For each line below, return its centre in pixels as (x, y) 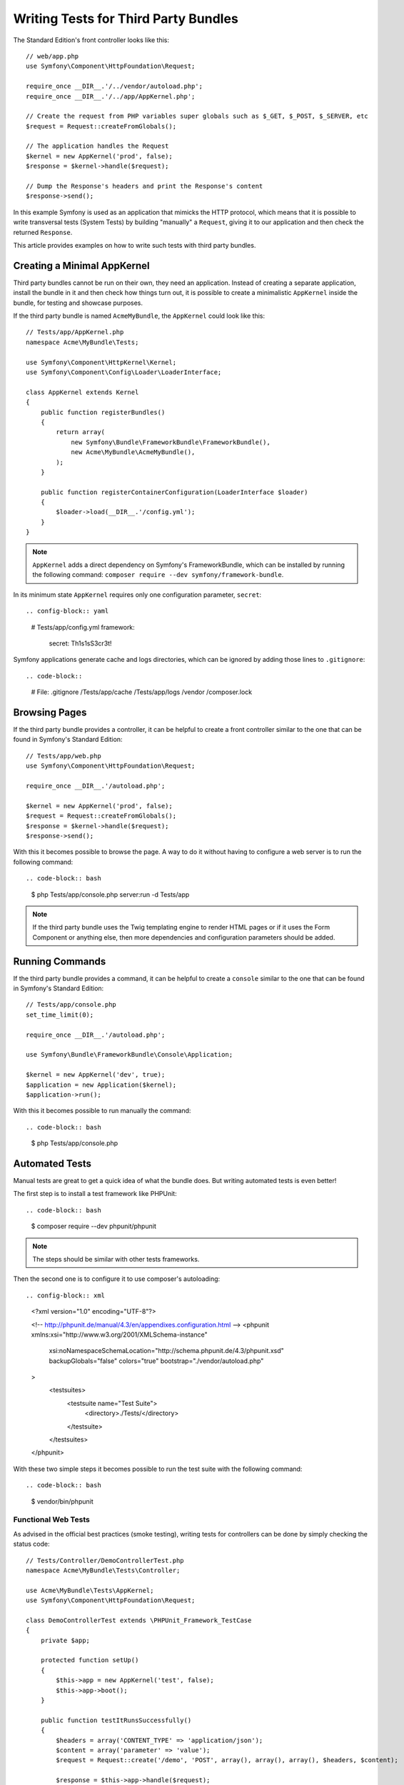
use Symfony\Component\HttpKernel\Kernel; (101, 362)
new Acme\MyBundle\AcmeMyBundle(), (133, 452)
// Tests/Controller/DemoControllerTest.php (105, 1560)
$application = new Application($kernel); (101, 1085)
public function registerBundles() (103, 412)
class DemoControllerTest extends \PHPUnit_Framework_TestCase (139, 1620)
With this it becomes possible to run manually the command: (102, 1111)
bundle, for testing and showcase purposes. (78, 303)
